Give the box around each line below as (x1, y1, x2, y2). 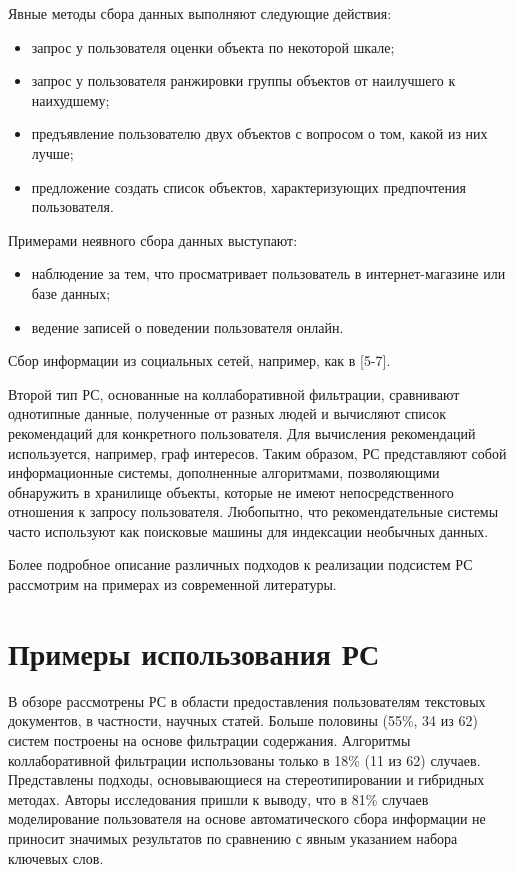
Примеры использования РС (8, 632, 380, 673)
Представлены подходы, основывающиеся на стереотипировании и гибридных (8, 769, 485, 790)
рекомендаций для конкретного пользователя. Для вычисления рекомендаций (8, 422, 476, 443)
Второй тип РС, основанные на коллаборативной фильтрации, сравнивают (8, 383, 460, 404)
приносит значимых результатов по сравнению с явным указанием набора (8, 827, 458, 848)
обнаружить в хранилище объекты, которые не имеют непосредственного (8, 481, 454, 502)
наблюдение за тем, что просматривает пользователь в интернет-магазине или (31, 263, 506, 284)
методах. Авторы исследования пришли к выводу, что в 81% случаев (8, 788, 429, 809)
